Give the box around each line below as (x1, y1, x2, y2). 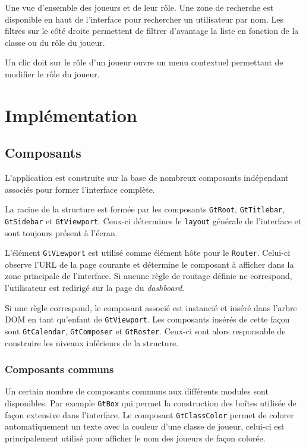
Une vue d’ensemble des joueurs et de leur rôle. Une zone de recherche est (5, 1, 273, 13)
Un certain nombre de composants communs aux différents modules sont (5, 385, 269, 397)
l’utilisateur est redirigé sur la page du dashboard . (5, 281, 184, 294)
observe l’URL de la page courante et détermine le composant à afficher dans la (5, 258, 294, 270)
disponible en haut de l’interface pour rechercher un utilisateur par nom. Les (5, 12, 283, 25)
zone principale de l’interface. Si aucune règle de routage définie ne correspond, (5, 270, 292, 282)
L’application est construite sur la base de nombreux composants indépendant (5, 171, 289, 184)
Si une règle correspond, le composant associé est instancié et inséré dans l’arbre (5, 301, 297, 314)
